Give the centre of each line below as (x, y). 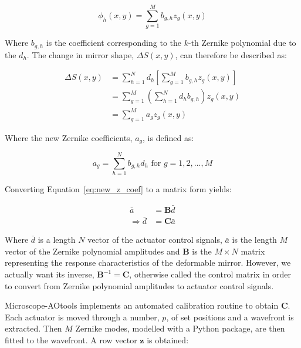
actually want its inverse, (50, 274)
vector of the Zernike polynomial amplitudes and (92, 251)
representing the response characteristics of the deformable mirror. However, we (148, 262)
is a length (57, 240)
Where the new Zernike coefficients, (69, 137)
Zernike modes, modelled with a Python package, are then (180, 328)
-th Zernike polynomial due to (242, 43)
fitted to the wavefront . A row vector (71, 339)
